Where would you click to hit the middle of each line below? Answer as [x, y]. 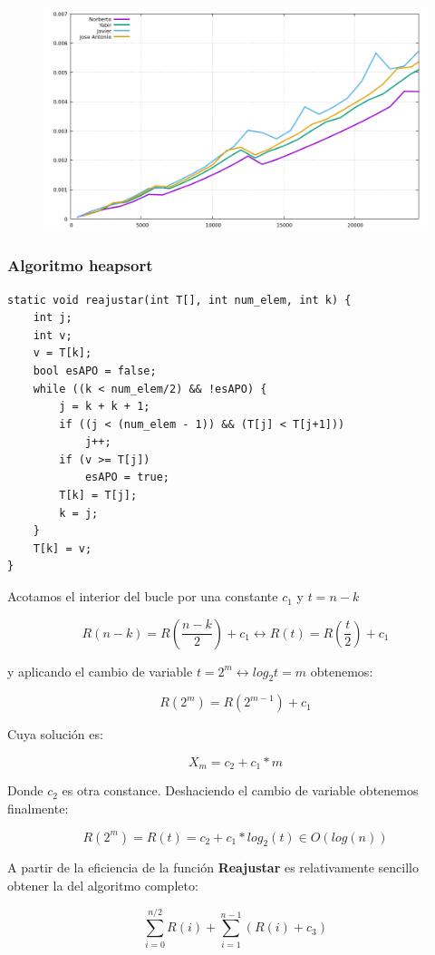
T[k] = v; [63, 548]
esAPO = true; [127, 477]
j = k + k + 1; [105, 407]
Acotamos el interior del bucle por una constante [143, 596]
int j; [53, 318]
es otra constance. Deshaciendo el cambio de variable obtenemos [240, 790]
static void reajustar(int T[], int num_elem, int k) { [179, 300]
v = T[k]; [63, 353]
